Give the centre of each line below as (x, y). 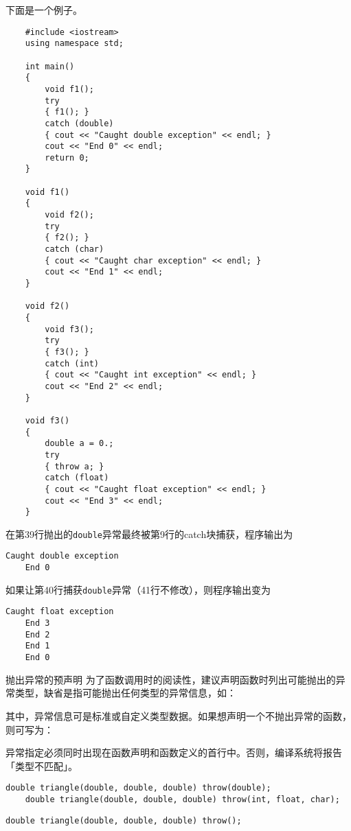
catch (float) (77, 478)
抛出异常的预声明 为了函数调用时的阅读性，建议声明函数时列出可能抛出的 (171, 679)
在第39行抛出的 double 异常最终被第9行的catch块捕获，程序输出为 (149, 534)
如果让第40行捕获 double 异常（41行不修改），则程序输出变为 (138, 589)
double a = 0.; (79, 444)
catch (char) (75, 249)
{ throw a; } (75, 466)
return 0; (67, 157)
